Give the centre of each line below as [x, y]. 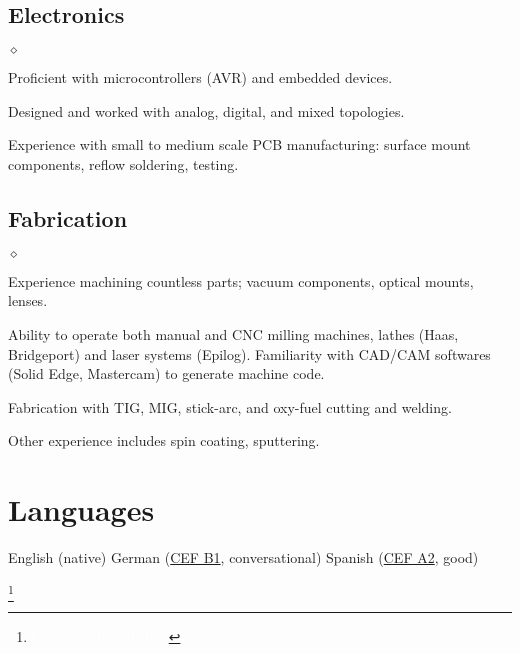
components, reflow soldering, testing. [123, 163]
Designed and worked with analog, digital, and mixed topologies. [206, 110]
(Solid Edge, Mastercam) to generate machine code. [166, 373]
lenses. [28, 300]
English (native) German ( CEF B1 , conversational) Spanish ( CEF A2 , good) [243, 557]
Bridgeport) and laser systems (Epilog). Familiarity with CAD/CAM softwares [249, 353]
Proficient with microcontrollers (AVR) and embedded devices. [200, 77]
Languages [81, 509]
